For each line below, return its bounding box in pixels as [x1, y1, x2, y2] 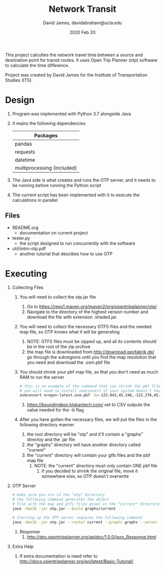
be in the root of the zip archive [27, 343, 91, 349]
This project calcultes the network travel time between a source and [5, 52, 143, 58]
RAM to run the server [19, 374, 65, 380]
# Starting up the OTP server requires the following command [12, 515, 142, 520]
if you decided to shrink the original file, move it [41, 468, 138, 474]
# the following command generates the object [12, 497, 110, 502]
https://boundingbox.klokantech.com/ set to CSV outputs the [27, 402, 150, 408]
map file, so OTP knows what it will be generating [19, 329, 120, 335]
